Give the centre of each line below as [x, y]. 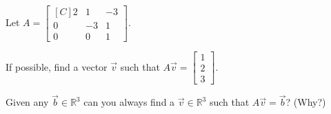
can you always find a [129, 102]
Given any [27, 102]
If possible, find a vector [57, 66]
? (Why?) [306, 102]
